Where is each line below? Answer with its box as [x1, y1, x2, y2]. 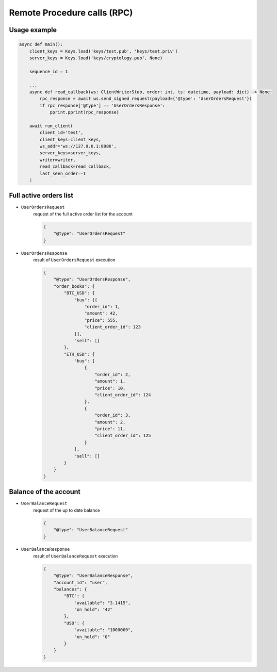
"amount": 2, [95, 419, 126, 425]
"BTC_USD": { [64, 290, 95, 296]
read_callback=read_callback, [39, 164, 112, 169]
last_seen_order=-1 [39, 170, 86, 176]
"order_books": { [53, 283, 95, 289]
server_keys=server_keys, [39, 150, 101, 156]
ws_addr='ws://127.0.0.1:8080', [39, 144, 116, 149]
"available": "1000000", [74, 627, 133, 633]
